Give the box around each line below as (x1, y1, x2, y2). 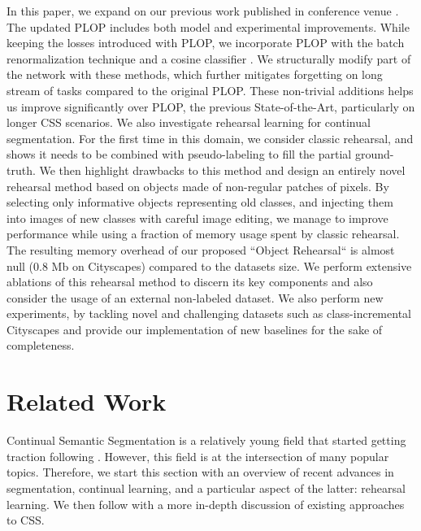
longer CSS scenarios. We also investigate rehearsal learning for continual (7, 114, 371, 131)
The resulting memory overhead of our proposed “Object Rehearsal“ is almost (7, 241, 395, 258)
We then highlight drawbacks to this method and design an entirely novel (39, 161, 406, 178)
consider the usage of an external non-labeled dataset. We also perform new (7, 289, 384, 306)
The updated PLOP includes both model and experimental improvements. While (7, 18, 410, 35)
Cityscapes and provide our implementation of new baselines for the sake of (7, 320, 383, 337)
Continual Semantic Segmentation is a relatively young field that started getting (7, 432, 406, 449)
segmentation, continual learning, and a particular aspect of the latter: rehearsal (7, 479, 406, 496)
